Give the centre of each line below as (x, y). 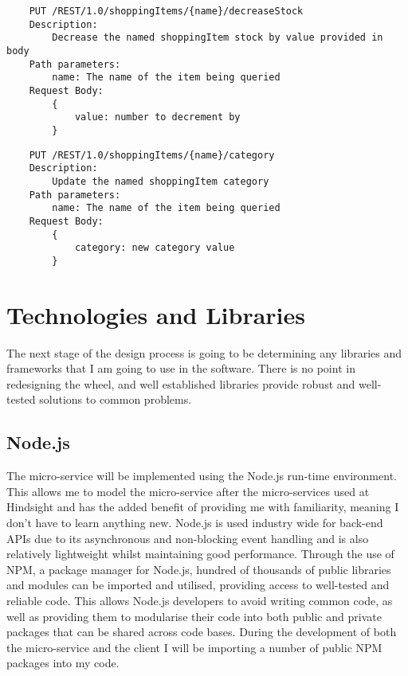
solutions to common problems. (116, 399)
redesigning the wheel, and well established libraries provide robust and (181, 383)
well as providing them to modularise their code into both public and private (194, 616)
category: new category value (155, 248)
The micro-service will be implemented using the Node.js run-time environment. (202, 476)
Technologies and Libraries (156, 314)
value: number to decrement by (157, 117)
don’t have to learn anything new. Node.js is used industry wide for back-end (195, 522)
